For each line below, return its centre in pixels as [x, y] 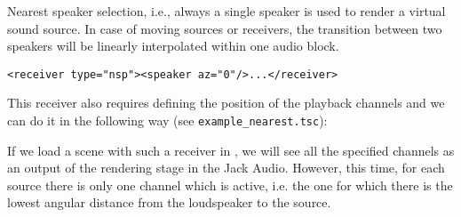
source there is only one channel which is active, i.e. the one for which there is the [230, 185]
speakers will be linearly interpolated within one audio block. [173, 46]
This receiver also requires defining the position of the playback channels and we [226, 103]
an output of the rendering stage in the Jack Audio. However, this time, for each [226, 168]
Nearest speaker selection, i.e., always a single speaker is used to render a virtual [227, 11]
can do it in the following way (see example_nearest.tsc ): [167, 121]
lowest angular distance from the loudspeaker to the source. [169, 202]
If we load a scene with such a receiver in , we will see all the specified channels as [231, 150]
